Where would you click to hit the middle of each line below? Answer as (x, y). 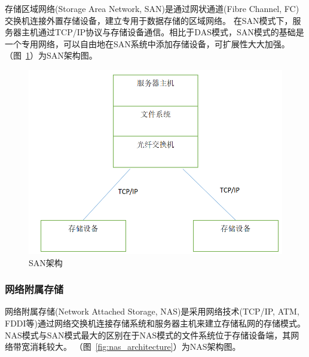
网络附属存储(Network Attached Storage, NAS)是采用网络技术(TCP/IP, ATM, (152, 311)
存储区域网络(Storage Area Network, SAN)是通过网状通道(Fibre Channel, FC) (152, 8)
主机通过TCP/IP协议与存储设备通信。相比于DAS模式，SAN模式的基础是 (163, 32)
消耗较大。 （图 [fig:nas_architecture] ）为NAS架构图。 (135, 347)
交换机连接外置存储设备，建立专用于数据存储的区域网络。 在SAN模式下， (149, 20)
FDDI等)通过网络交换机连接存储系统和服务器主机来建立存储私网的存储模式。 (155, 323)
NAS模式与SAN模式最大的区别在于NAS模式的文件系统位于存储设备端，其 (148, 335)
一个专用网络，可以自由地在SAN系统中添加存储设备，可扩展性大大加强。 (147, 43)
